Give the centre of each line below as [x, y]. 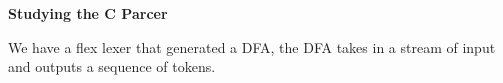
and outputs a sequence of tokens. [112, 66]
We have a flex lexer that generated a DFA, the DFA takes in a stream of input [252, 46]
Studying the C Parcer [88, 13]
